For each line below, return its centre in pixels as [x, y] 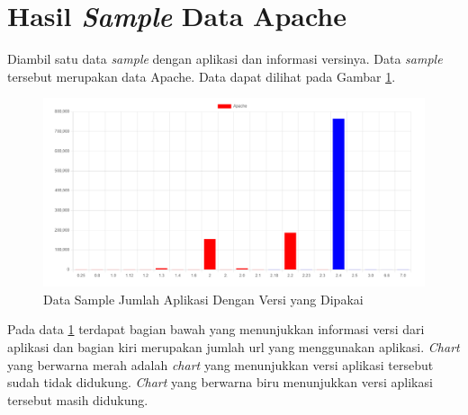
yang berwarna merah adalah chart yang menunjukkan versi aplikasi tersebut [220, 364]
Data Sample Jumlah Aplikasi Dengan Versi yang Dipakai [203, 299]
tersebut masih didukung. [78, 399]
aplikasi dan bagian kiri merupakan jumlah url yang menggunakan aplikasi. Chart [234, 347]
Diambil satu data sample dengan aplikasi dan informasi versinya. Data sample [225, 59]
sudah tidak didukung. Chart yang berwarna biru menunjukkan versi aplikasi [220, 382]
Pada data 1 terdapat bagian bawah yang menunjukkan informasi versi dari [216, 329]
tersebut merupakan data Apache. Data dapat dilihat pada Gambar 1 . [202, 76]
